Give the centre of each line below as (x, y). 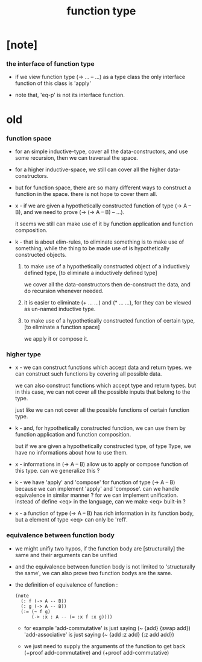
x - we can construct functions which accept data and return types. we (103, 367)
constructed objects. (41, 254)
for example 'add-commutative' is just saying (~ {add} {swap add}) (107, 628)
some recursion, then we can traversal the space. (77, 157)
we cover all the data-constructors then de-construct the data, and (107, 284)
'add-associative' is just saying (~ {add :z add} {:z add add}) (99, 634)
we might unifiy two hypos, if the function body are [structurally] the (100, 548)
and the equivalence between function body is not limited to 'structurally (105, 566)
